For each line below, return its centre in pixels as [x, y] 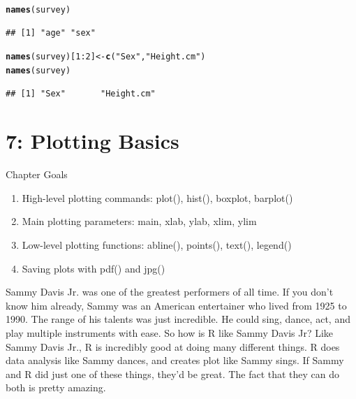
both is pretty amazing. [56, 387]
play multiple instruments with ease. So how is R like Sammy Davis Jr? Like [170, 333]
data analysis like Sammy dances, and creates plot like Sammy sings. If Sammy [175, 360]
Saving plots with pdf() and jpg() [94, 268]
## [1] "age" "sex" [51, 32]
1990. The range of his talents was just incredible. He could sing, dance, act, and [178, 319]
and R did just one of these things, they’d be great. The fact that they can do [173, 373]
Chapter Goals [37, 174]
